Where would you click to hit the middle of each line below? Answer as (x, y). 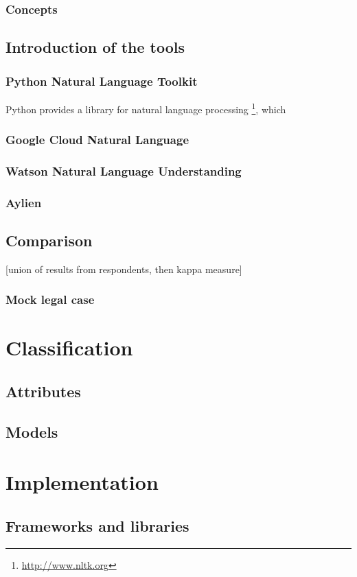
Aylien (24, 202)
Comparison (49, 240)
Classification (69, 348)
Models (32, 431)
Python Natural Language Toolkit (102, 81)
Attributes (43, 391)
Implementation (82, 482)
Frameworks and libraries (97, 525)
